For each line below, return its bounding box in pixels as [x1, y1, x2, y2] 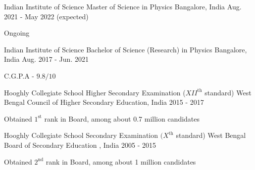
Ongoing [4, 28, 30, 38]
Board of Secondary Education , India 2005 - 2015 [4, 139, 156, 150]
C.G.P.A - [4, 70, 34, 81]
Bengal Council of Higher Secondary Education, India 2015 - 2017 [4, 97, 204, 107]
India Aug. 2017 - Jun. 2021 [4, 54, 89, 64]
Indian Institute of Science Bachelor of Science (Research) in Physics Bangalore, [4, 44, 247, 54]
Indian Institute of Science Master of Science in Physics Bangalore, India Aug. [4, 1, 242, 11]
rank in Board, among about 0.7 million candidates [44, 113, 200, 124]
